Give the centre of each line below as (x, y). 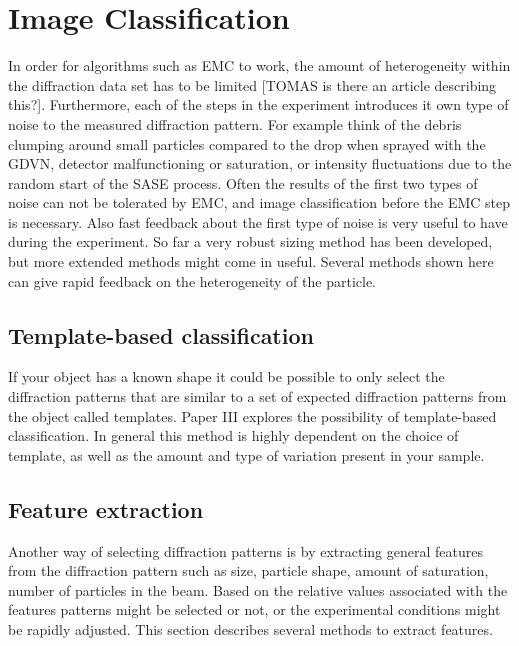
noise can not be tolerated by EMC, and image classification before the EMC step (259, 202)
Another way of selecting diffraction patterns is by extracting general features (245, 550)
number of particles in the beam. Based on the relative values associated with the (258, 589)
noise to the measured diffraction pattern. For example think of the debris (235, 123)
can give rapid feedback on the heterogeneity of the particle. (192, 280)
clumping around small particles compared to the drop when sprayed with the (247, 143)
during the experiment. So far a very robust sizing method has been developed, (250, 241)
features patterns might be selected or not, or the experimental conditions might (254, 609)
